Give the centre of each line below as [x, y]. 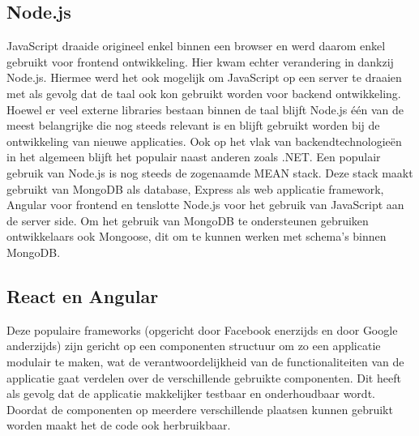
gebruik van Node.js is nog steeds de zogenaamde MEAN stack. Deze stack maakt [210, 172]
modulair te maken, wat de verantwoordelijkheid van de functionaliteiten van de [205, 361]
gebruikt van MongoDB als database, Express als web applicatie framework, [195, 188]
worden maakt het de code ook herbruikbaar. [119, 425]
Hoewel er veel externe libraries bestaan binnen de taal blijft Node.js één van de [205, 109]
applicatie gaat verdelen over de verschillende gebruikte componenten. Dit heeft [204, 377]
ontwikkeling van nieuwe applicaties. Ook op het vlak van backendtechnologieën [204, 141]
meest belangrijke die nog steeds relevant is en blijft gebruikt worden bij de [193, 125]
